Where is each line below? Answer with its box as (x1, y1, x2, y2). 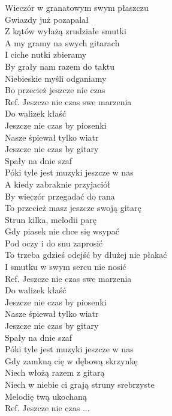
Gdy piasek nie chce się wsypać (5, 225, 119, 237)
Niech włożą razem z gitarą (5, 366, 105, 379)
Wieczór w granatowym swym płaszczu (5, 1, 149, 13)
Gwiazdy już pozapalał (5, 13, 89, 25)
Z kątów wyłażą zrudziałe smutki (5, 25, 126, 37)
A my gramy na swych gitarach (5, 36, 120, 49)
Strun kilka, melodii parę (5, 213, 96, 225)
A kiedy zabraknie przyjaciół (5, 177, 110, 190)
